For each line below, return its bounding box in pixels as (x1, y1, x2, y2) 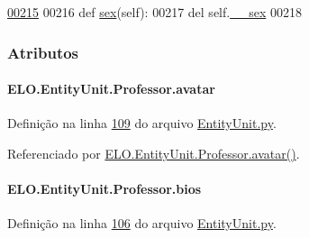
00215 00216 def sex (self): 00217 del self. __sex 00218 (7, 3, 302, 21)
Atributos (7, 41, 79, 63)
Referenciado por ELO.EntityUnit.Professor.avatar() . (7, 143, 300, 162)
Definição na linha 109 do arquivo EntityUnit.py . (7, 114, 277, 133)
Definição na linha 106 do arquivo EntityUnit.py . (7, 214, 277, 233)
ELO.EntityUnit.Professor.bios (7, 179, 202, 198)
